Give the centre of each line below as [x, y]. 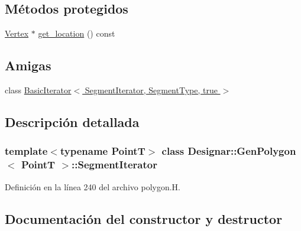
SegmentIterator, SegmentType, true [151, 90]
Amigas [28, 65]
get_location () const [77, 33]
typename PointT [103, 151]
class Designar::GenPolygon [229, 151]
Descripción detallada [72, 121]
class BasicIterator [38, 90]
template [26, 151]
